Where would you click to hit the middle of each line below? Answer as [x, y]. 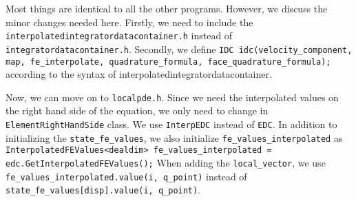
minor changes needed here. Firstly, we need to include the [129, 22]
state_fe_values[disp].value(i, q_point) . [103, 190]
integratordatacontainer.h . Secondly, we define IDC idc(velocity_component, [179, 49]
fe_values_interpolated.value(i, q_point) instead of [126, 176]
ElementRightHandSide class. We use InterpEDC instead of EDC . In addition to [171, 124]
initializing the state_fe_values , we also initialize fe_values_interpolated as [174, 137]
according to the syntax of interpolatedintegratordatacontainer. [139, 74]
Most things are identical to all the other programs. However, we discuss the [167, 8]
